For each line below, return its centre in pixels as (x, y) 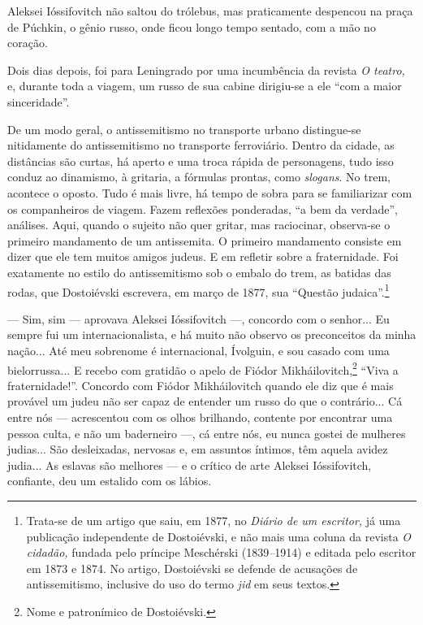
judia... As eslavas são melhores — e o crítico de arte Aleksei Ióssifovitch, (190, 464)
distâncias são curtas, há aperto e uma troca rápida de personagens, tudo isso (201, 161)
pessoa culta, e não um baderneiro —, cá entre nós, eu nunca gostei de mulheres (207, 433)
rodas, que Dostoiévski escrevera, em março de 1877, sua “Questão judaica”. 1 (199, 290)
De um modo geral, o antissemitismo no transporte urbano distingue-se (184, 129)
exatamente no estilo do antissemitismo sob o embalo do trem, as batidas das (199, 272)
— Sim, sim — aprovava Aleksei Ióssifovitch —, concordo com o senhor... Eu (199, 318)
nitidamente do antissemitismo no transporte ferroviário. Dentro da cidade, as (201, 145)
